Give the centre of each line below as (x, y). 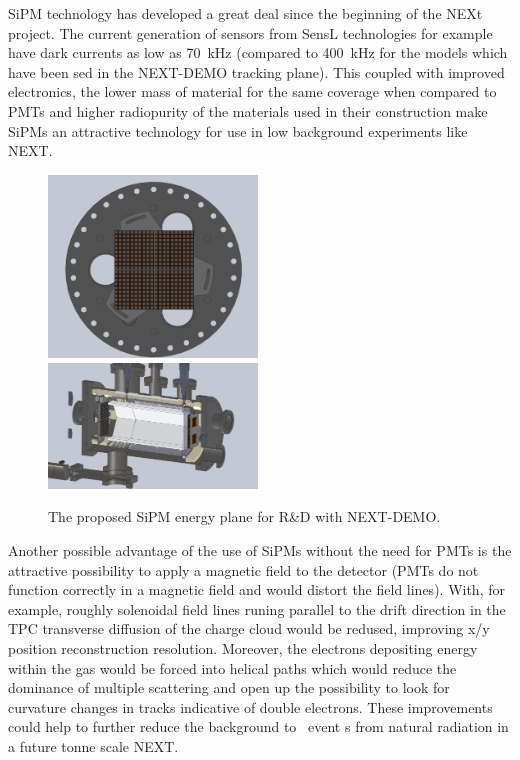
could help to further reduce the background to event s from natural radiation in (258, 726)
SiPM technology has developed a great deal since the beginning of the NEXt (245, 13)
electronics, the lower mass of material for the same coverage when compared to (252, 91)
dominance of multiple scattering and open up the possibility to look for (229, 687)
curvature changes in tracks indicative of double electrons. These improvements (250, 706)
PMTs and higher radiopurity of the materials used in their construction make (248, 110)
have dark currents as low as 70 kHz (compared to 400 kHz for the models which (258, 52)
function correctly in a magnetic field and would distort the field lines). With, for (256, 589)
